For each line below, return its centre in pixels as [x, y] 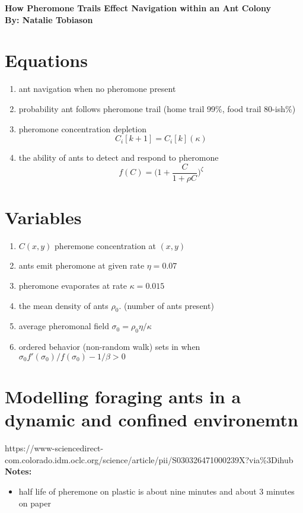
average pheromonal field [64, 326]
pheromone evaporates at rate [73, 286]
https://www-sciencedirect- [54, 448]
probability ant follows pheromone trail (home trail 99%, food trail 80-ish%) [157, 108]
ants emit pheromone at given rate [82, 265]
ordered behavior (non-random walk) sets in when [109, 347]
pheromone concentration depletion [82, 128]
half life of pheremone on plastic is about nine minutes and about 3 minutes [157, 491]
